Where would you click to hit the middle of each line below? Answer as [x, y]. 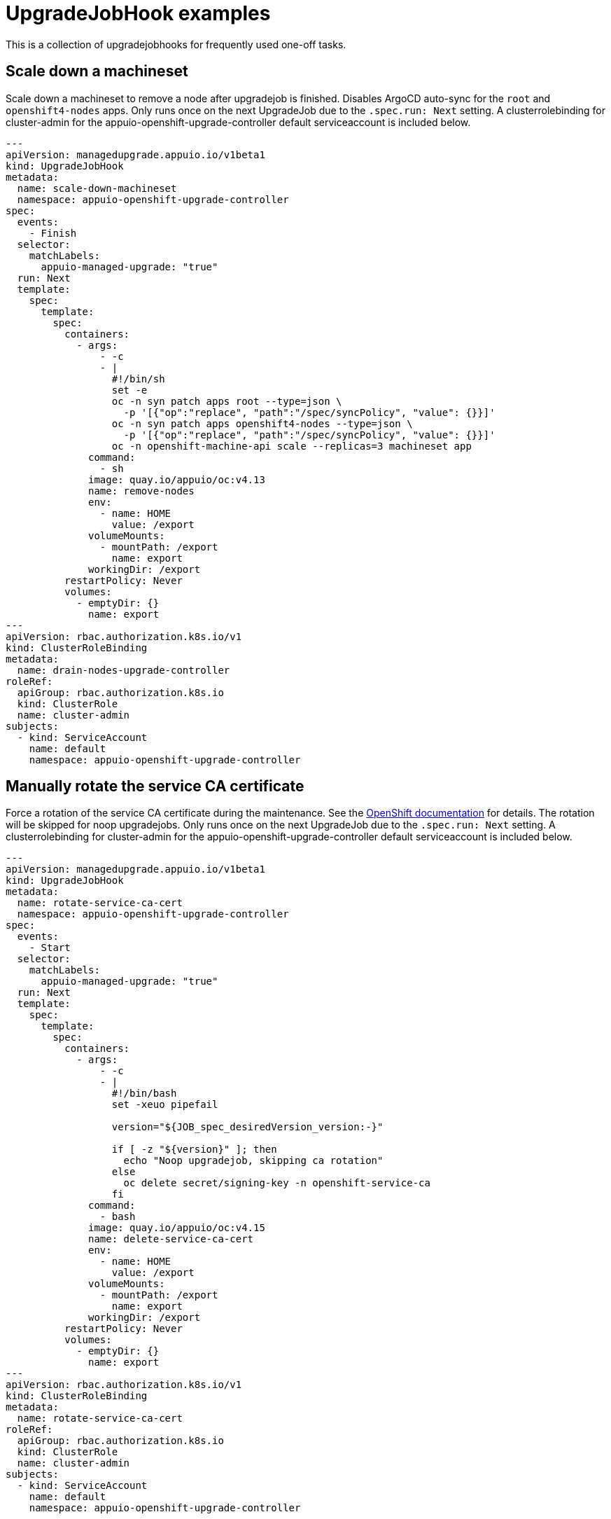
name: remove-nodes [141, 491]
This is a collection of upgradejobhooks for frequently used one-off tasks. [176, 44]
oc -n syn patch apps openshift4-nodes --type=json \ [262, 423]
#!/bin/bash [144, 1094]
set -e [129, 390]
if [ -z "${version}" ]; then [194, 1150]
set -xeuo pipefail [165, 1105]
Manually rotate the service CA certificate [155, 786]
